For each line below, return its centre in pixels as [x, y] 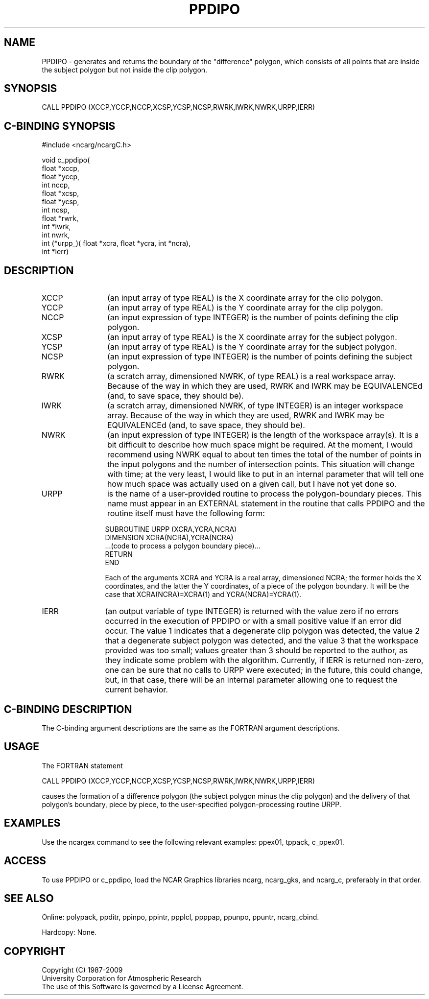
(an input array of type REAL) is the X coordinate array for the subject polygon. [252, 337]
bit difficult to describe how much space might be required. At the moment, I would [260, 445]
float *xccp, [60, 168]
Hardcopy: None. [69, 932]
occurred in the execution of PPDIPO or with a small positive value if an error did [253, 621]
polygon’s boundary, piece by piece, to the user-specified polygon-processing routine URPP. [191, 804]
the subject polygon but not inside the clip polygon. [125, 70]
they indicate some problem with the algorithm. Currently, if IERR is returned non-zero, [264, 660]
